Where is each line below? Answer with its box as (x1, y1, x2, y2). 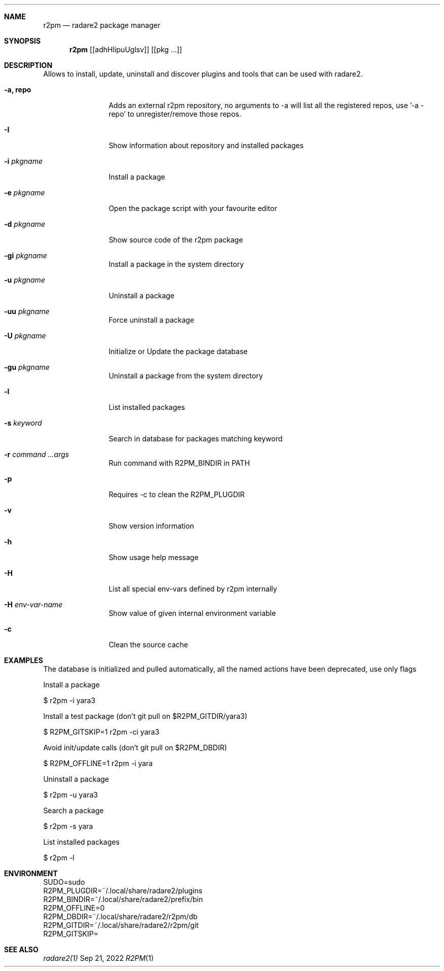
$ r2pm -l (43, 853, 75, 862)
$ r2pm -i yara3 (43, 696, 96, 705)
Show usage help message (108, 553, 199, 562)
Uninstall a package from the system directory (108, 371, 263, 380)
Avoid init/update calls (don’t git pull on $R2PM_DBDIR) (43, 743, 227, 752)
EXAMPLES (4, 656, 43, 665)
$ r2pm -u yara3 (43, 790, 98, 799)
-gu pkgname (4, 363, 50, 371)
